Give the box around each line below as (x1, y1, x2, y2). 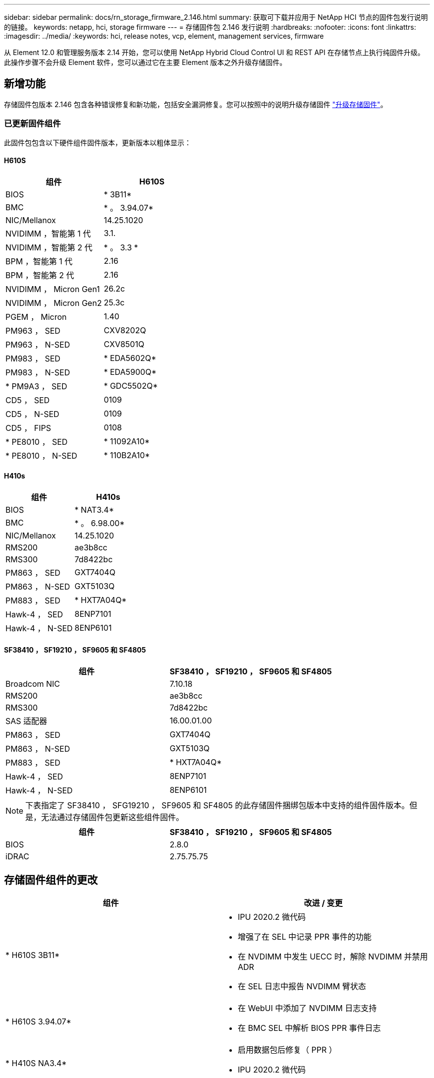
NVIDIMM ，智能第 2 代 (5, 242, 93, 252)
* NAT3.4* (74, 505, 114, 515)
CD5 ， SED (5, 395, 50, 405)
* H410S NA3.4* (5, 1058, 67, 1069)
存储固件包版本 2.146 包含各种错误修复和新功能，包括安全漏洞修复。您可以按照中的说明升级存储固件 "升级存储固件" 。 (4, 100, 387, 109)
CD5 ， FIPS (5, 422, 51, 433)
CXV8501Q (104, 339, 145, 349)
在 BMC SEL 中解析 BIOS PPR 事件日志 (238, 1023, 381, 1033)
